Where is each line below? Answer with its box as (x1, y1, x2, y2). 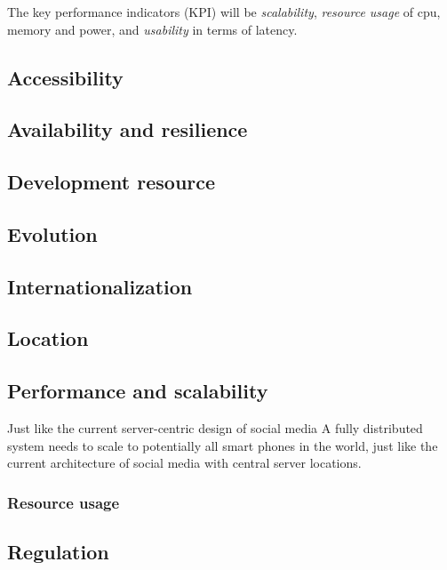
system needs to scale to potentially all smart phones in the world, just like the (7, 436, 438, 454)
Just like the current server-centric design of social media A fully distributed (7, 419, 423, 438)
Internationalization (7, 272, 193, 300)
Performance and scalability (7, 377, 268, 405)
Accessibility (7, 63, 124, 91)
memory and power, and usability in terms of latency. (7, 20, 298, 38)
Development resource (7, 168, 216, 196)
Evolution (7, 220, 98, 247)
